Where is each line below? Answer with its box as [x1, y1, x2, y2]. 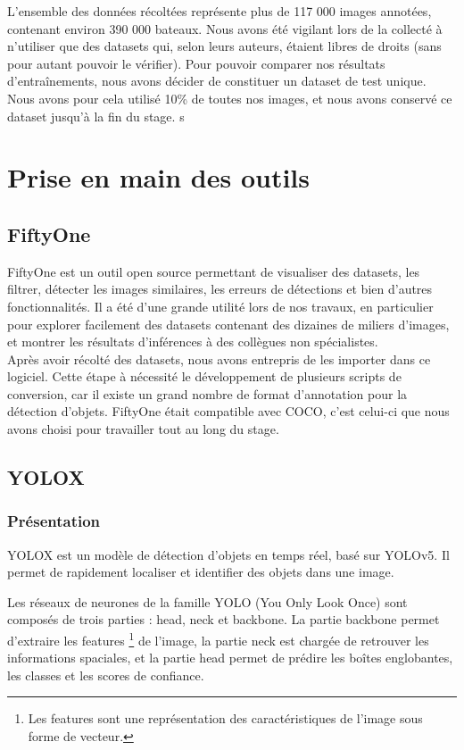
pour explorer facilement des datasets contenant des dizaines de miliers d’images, [7, 314, 450, 333]
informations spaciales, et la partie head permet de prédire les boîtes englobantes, [7, 648, 453, 667]
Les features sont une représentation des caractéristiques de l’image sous [28, 709, 423, 728]
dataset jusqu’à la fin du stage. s [7, 106, 185, 125]
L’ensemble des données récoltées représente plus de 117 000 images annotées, [7, 2, 432, 20]
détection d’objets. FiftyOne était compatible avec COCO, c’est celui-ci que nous [7, 402, 450, 421]
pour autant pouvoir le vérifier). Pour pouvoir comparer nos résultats [7, 54, 385, 72]
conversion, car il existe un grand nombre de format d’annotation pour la [7, 384, 408, 403]
